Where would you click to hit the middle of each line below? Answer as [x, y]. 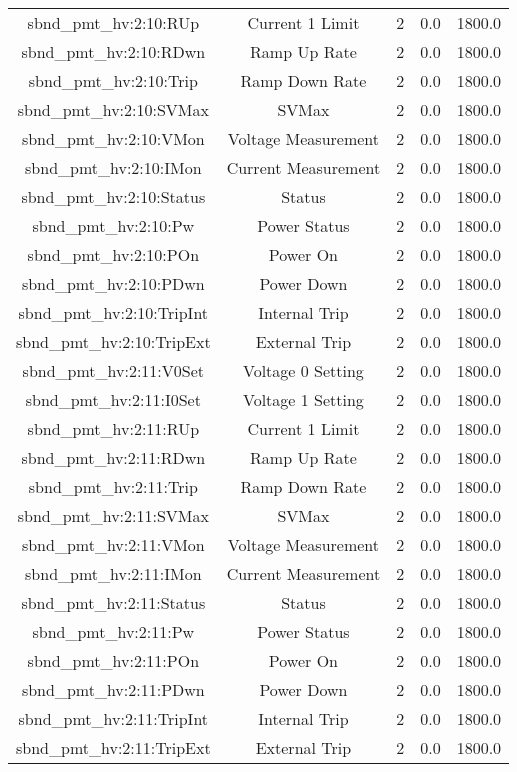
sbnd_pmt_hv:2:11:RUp [113, 428]
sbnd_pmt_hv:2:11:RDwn [113, 457]
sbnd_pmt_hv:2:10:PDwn [113, 283]
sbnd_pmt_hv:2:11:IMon [113, 573]
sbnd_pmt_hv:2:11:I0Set [113, 399]
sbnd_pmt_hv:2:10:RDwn [113, 51]
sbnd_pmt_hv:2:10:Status [113, 196]
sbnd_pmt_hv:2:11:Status [113, 602]
